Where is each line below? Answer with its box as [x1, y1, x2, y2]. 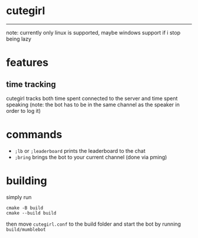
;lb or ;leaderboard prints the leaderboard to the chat [14, 147, 146, 154]
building [6, 175, 47, 187]
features [6, 56, 49, 69]
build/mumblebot [6, 226, 46, 233]
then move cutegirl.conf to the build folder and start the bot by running [6, 220, 181, 227]
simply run [6, 193, 32, 200]
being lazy [6, 35, 31, 42]
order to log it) [6, 107, 41, 114]
